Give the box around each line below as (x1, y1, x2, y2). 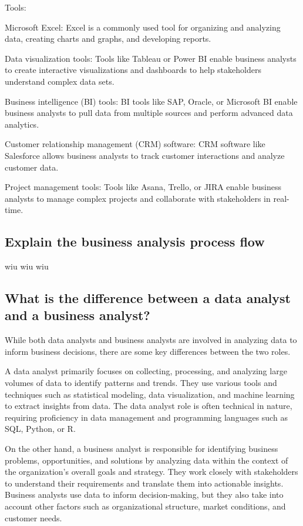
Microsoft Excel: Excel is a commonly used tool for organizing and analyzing (5, 21, 281, 33)
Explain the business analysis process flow (5, 232, 265, 251)
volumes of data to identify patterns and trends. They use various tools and (5, 377, 277, 389)
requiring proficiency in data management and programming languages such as (5, 411, 288, 423)
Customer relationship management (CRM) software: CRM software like (5, 138, 265, 150)
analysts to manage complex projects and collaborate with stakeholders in (5, 192, 271, 204)
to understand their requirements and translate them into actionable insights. (5, 477, 284, 489)
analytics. (5, 118, 39, 130)
